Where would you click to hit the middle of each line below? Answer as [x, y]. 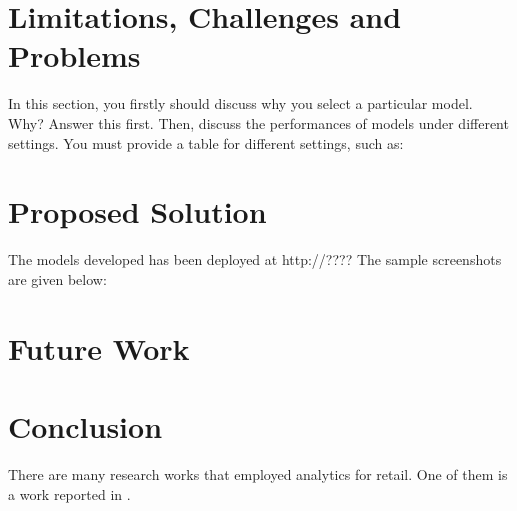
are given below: [57, 278]
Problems [74, 55]
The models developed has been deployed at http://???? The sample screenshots [255, 259]
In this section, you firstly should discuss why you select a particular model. [240, 103]
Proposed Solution [137, 211]
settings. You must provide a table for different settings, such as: [206, 142]
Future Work [99, 347]
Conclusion [85, 425]
